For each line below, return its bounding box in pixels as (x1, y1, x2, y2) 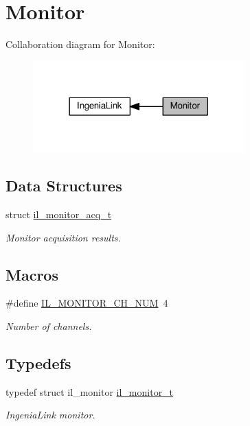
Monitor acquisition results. (5, 230, 121, 244)
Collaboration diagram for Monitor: (5, 37, 155, 51)
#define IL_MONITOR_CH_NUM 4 (5, 296, 168, 310)
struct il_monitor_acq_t (5, 207, 112, 222)
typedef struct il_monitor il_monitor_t (5, 384, 174, 399)
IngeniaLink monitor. (5, 407, 95, 422)
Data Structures (5, 175, 122, 196)
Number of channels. (5, 319, 92, 333)
